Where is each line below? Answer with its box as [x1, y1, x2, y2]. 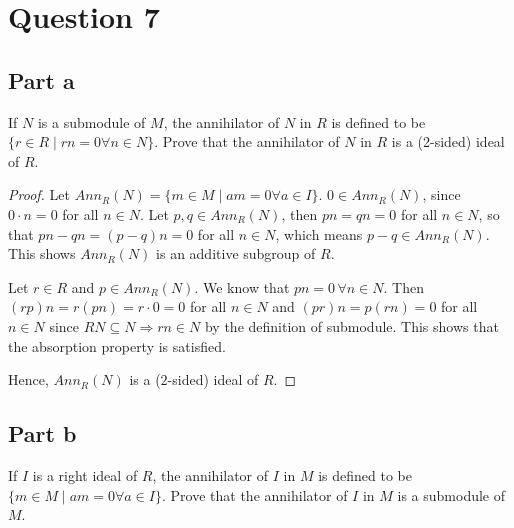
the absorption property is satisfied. [8, 335, 226, 356]
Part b [8, 418, 77, 449]
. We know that [194, 276, 290, 297]
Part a [8, 64, 75, 95]
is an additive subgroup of [156, 243, 316, 264]
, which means [275, 223, 363, 244]
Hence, [8, 369, 49, 390]
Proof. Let [8, 184, 70, 205]
